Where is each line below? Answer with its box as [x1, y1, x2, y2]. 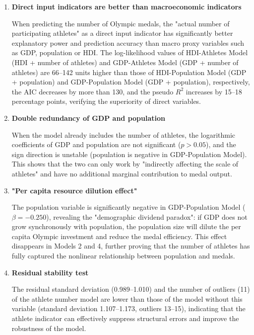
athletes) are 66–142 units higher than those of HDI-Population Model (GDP [11, 67, 247, 77]
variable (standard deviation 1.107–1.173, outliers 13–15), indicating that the [11, 303, 246, 314]
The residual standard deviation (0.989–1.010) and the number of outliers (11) [11, 284, 250, 294]
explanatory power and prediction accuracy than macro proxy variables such [11, 37, 245, 48]
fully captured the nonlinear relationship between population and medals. [11, 251, 235, 261]
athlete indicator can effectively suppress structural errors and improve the [11, 313, 239, 324]
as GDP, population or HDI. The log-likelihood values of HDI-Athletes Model [11, 47, 248, 58]
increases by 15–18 [186, 86, 242, 96]
